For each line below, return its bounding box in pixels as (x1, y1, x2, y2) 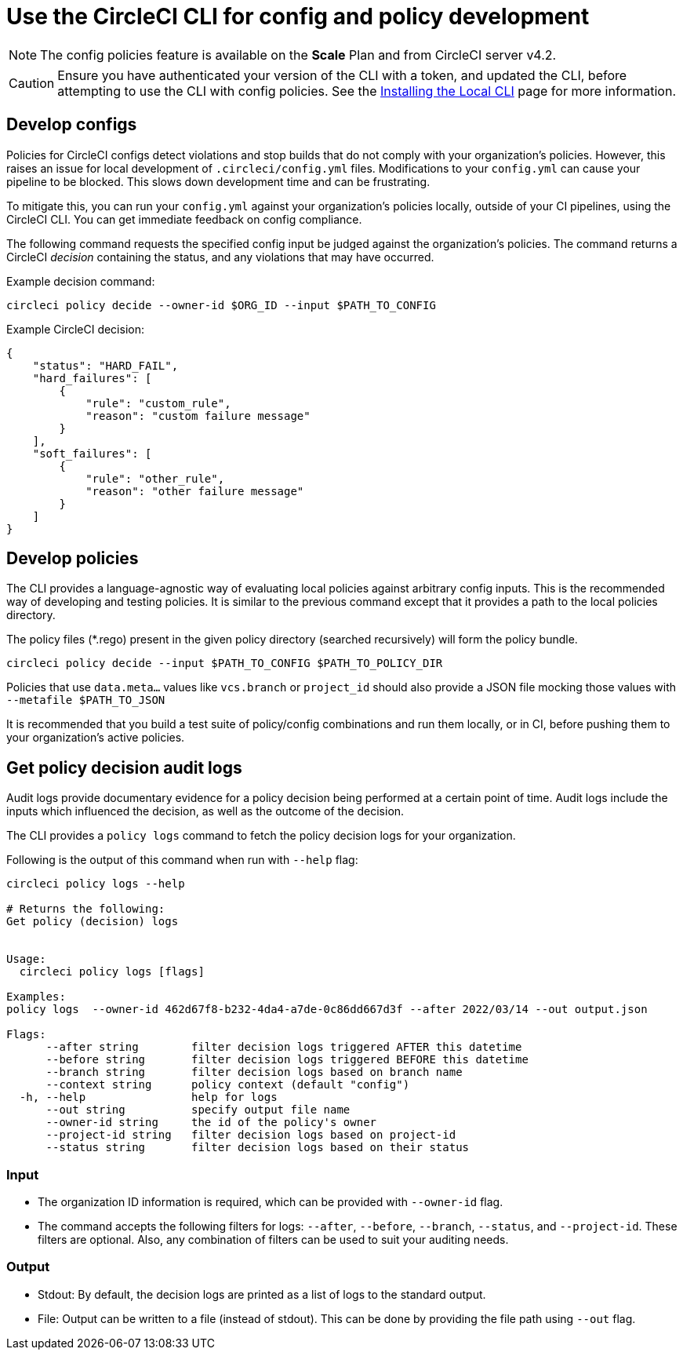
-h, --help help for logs (19, 1091, 278, 1104)
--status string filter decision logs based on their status (45, 1141, 470, 1154)
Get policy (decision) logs (6, 915, 179, 928)
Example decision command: (6, 274, 155, 288)
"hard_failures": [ (32, 371, 152, 385)
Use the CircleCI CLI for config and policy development (6, 3, 590, 30)
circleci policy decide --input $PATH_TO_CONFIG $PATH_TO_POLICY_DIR (6, 657, 443, 670)
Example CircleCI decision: (6, 322, 144, 336)
